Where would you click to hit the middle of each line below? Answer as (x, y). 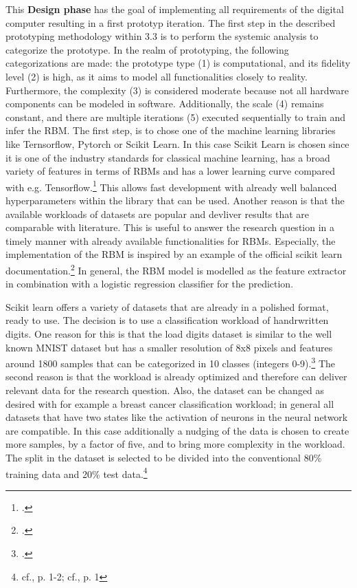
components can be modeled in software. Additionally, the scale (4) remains (165, 104)
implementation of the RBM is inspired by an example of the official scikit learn (174, 254)
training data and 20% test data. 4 (77, 472)
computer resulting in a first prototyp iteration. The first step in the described (171, 22)
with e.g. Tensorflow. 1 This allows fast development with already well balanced (171, 186)
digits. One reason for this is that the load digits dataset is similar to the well (169, 333)
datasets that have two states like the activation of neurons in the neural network (177, 417)
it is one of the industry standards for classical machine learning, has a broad (168, 157)
